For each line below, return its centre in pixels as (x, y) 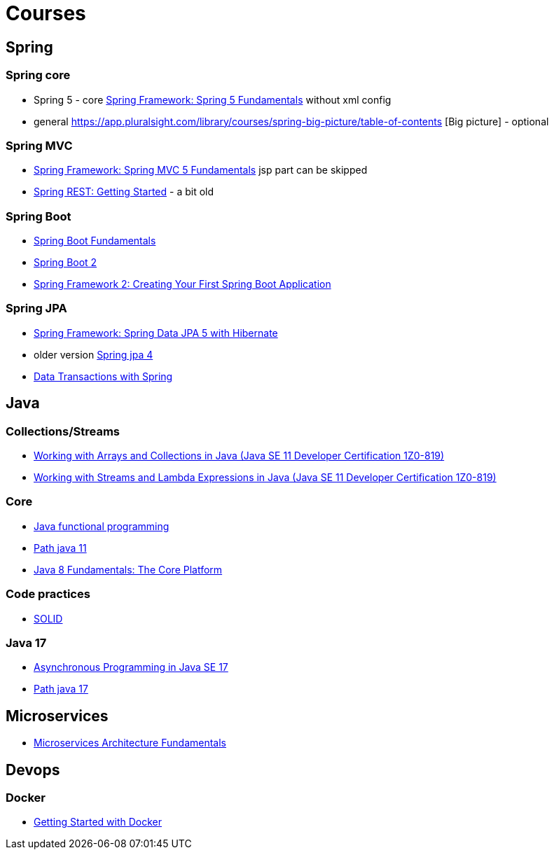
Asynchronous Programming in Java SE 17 (131, 667)
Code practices (48, 594)
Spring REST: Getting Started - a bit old (124, 192)
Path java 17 (61, 689)
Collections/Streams (63, 431)
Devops (33, 770)
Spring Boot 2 (65, 263)
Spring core (38, 75)
